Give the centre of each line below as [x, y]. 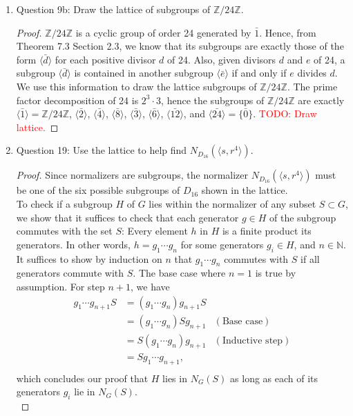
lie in [85, 392]
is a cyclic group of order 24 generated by [163, 32]
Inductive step [252, 341]
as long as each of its [274, 378]
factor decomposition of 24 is [77, 100]
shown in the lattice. [245, 190]
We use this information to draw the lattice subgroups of [136, 86]
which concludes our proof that [82, 378]
